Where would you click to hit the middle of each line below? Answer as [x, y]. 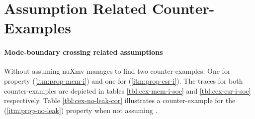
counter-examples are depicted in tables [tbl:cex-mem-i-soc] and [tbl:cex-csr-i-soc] [127, 90]
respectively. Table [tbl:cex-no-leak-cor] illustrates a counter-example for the [120, 100]
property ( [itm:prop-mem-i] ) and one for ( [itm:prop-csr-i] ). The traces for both [124, 80]
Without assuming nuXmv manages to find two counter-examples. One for [117, 71]
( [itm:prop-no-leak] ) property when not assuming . [81, 110]
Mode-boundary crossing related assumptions [84, 52]
